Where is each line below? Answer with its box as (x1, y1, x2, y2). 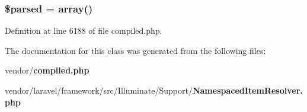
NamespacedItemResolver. (192, 84, 303, 96)
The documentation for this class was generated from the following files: (5, 44, 266, 56)
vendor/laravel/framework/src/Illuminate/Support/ (5, 84, 193, 96)
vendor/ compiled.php (5, 64, 89, 76)
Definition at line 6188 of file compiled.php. (5, 24, 162, 37)
